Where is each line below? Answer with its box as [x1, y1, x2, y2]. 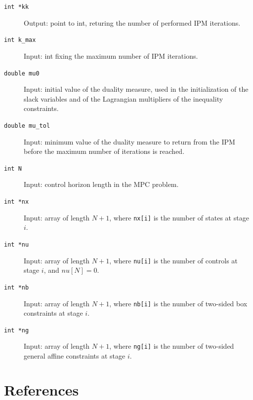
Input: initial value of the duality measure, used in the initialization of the [24, 84, 249, 94]
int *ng [4, 327, 29, 334]
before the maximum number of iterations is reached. [24, 146, 185, 156]
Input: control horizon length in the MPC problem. [24, 179, 179, 189]
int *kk [4, 3, 29, 10]
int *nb [4, 284, 29, 291]
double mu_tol [4, 122, 50, 129]
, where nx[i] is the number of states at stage [109, 212, 249, 222]
